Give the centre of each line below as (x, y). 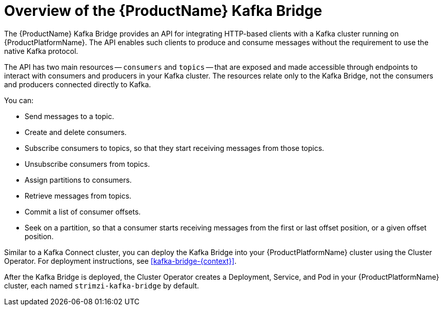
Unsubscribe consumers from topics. (87, 164)
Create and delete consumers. (76, 132)
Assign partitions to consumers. (78, 180)
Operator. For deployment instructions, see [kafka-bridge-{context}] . (120, 261)
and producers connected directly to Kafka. (78, 84)
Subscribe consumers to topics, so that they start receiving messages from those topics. (175, 148)
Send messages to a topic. (69, 116)
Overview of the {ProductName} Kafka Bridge (163, 11)
